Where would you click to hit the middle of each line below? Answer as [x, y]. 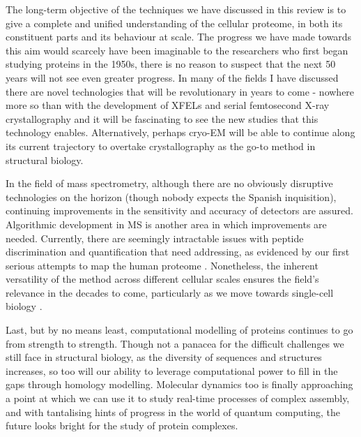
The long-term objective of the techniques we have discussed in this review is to [176, 9]
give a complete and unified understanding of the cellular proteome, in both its [174, 23]
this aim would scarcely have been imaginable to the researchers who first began [177, 50]
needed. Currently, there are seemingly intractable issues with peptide [155, 238]
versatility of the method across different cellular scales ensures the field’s [162, 279]
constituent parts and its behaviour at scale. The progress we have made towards [179, 37]
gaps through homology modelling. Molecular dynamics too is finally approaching [179, 384]
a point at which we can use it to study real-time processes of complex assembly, [178, 398]
